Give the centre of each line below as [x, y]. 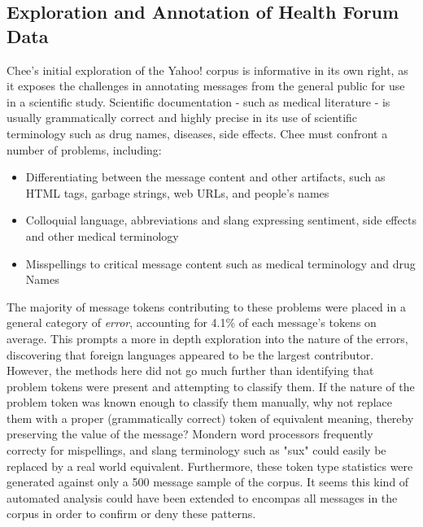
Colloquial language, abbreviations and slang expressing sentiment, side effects [221, 220]
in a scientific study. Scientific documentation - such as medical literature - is [198, 101]
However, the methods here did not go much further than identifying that [190, 370]
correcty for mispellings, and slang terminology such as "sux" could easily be [196, 450]
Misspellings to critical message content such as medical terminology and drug [220, 263]
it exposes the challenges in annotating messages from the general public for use [206, 86]
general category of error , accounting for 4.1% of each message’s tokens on [192, 322]
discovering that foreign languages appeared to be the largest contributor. [190, 354]
